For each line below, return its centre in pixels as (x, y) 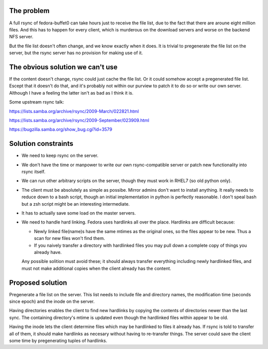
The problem (29, 11)
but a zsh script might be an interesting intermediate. (76, 204)
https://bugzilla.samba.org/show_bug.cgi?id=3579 (61, 129)
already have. (48, 252)
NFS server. (21, 37)
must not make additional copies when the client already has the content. (96, 268)
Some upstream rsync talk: (37, 102)
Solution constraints (41, 144)
